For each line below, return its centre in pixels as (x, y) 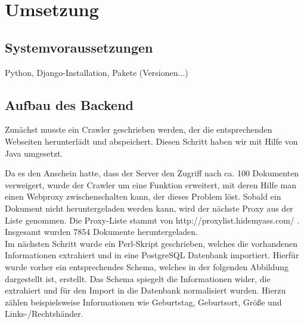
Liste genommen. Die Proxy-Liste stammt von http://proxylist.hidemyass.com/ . (152, 220)
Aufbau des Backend (69, 104)
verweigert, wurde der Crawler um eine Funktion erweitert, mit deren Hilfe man (151, 184)
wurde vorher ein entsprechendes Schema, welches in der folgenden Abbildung (147, 266)
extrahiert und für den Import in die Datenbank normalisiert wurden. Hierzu (145, 290)
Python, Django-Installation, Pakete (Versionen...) (97, 72)
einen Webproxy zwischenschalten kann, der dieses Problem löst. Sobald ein (143, 196)
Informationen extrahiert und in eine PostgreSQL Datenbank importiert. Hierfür (152, 255)
